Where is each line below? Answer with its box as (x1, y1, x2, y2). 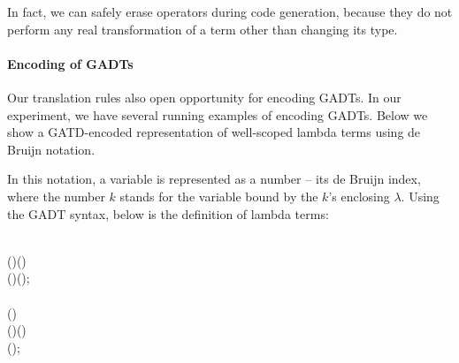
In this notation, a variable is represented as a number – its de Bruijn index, (7, 170, 421, 188)
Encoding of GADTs (7, 54, 134, 72)
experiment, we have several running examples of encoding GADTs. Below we (7, 105, 428, 124)
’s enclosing (328, 186, 390, 205)
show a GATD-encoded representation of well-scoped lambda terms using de (7, 123, 421, 141)
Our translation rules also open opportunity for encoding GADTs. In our (7, 87, 402, 106)
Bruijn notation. (7, 140, 96, 158)
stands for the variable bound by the (119, 186, 318, 205)
